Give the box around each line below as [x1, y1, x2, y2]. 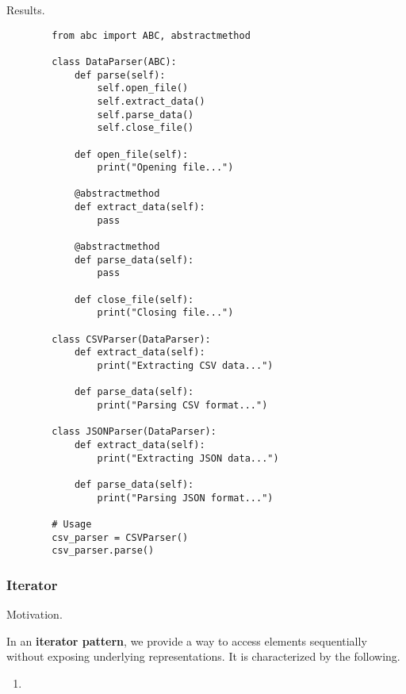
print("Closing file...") [97, 307, 234, 319]
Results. [6, 2, 45, 17]
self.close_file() [97, 122, 194, 134]
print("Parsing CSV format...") [97, 399, 268, 411]
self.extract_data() [97, 95, 205, 107]
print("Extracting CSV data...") [97, 360, 274, 371]
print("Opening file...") [97, 162, 234, 174]
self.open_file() [97, 82, 189, 94]
